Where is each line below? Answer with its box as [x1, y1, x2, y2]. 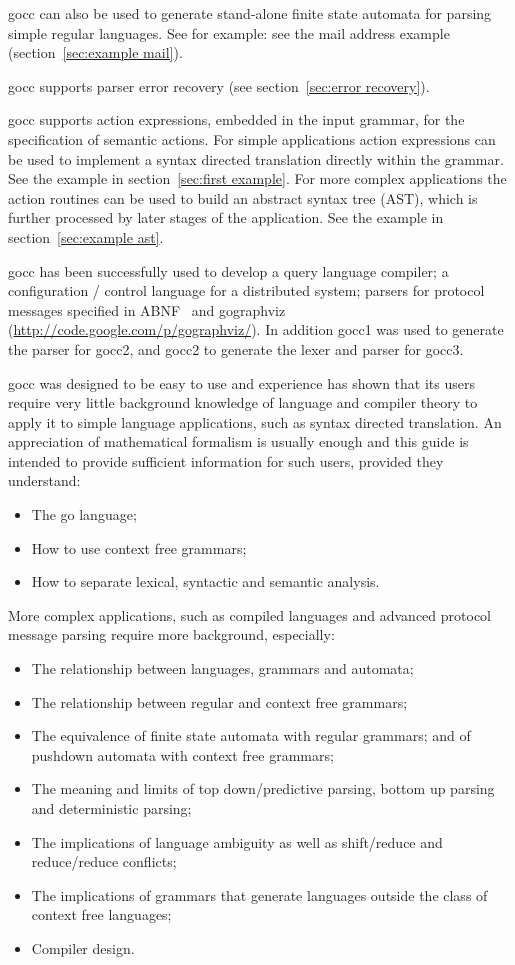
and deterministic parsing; [31, 798, 192, 818]
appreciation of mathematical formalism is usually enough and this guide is [8, 431, 469, 452]
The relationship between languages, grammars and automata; [31, 658, 414, 679]
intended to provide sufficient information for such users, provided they [8, 450, 444, 471]
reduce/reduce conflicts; [31, 851, 177, 872]
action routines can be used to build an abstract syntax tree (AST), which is [8, 187, 478, 208]
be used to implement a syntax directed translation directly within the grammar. [8, 148, 504, 169]
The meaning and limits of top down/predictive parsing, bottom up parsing [31, 778, 495, 799]
